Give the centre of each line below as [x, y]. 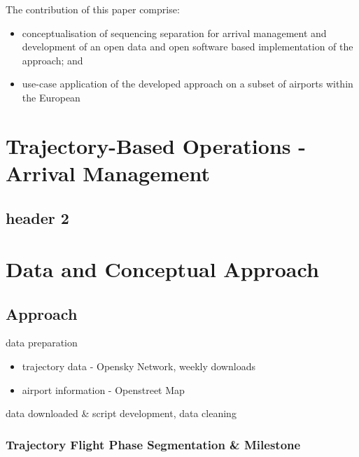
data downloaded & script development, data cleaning [121, 413]
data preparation [42, 343]
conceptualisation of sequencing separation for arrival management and [174, 33]
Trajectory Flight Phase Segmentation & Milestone [153, 444]
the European [51, 97]
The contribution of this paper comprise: [93, 9]
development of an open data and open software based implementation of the [188, 47]
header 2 [37, 217]
